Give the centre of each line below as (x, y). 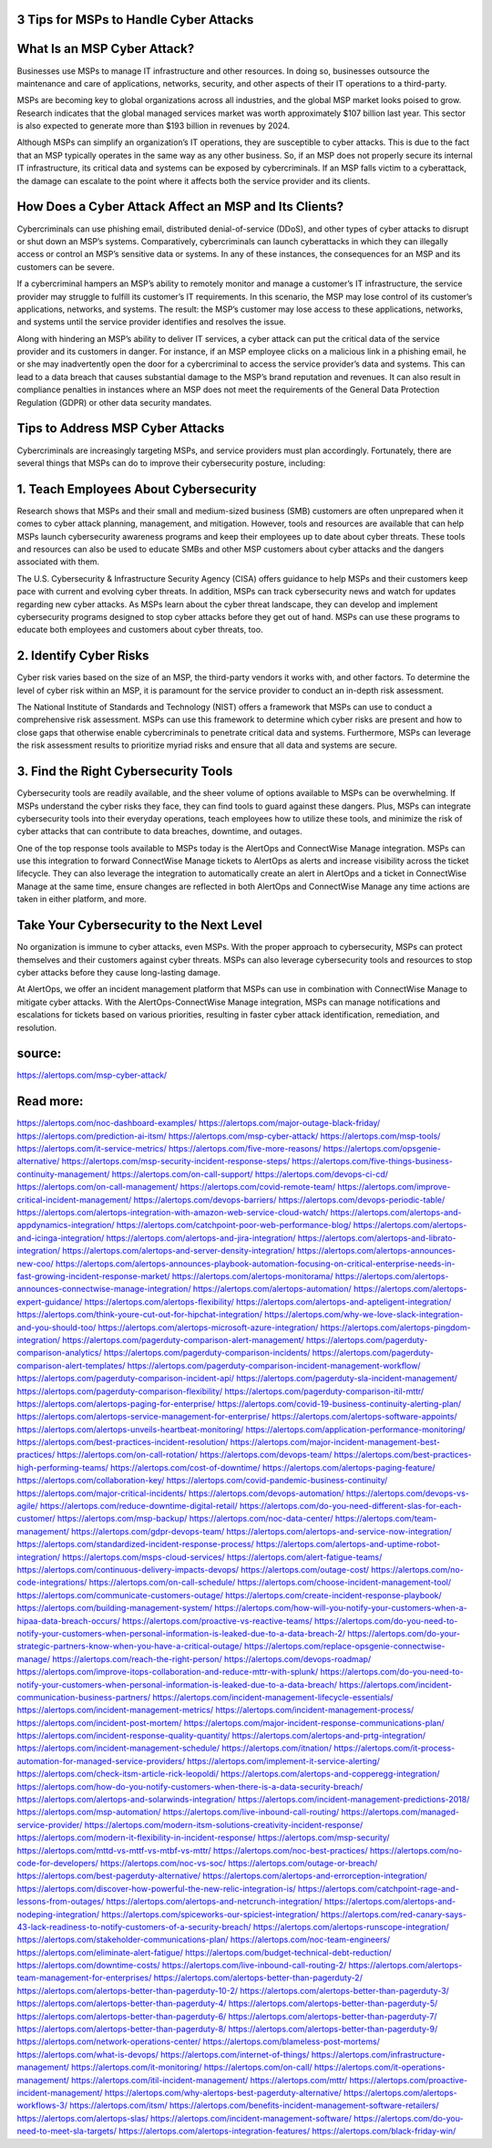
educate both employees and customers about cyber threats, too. (140, 630)
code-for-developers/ (58, 1863)
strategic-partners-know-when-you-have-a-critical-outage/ (130, 1647)
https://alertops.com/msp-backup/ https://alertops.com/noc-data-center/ (195, 1519)
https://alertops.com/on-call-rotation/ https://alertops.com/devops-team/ (195, 1455)
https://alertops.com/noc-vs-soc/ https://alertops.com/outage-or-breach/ (239, 1863)
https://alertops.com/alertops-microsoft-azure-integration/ (208, 1327)
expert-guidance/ (50, 1301)
